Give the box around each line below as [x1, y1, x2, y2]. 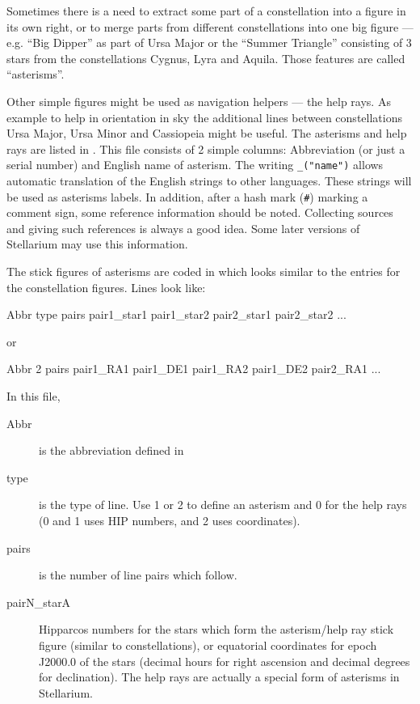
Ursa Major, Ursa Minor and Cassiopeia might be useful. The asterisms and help [6, 125, 407, 142]
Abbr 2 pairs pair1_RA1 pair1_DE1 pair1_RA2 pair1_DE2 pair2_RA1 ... [6, 360, 381, 377]
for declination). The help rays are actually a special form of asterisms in [39, 668, 400, 685]
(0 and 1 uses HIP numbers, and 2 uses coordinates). [39, 511, 300, 528]
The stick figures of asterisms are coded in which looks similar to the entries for [6, 263, 401, 280]
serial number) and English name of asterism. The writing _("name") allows [6, 156, 384, 173]
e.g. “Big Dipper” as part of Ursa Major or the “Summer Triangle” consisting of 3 [6, 34, 412, 51]
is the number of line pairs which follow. [39, 566, 237, 583]
